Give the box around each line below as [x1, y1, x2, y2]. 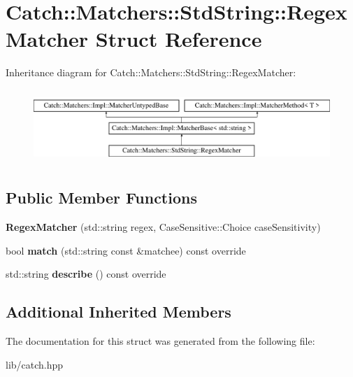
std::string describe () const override [6, 266, 166, 281]
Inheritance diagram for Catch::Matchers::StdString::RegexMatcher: [6, 65, 296, 80]
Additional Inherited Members [6, 301, 231, 322]
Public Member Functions [6, 187, 197, 208]
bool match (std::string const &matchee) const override [6, 243, 246, 257]
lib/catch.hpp [6, 357, 64, 371]
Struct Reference [95, 24, 262, 53]
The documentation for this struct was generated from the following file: [6, 334, 315, 348]
